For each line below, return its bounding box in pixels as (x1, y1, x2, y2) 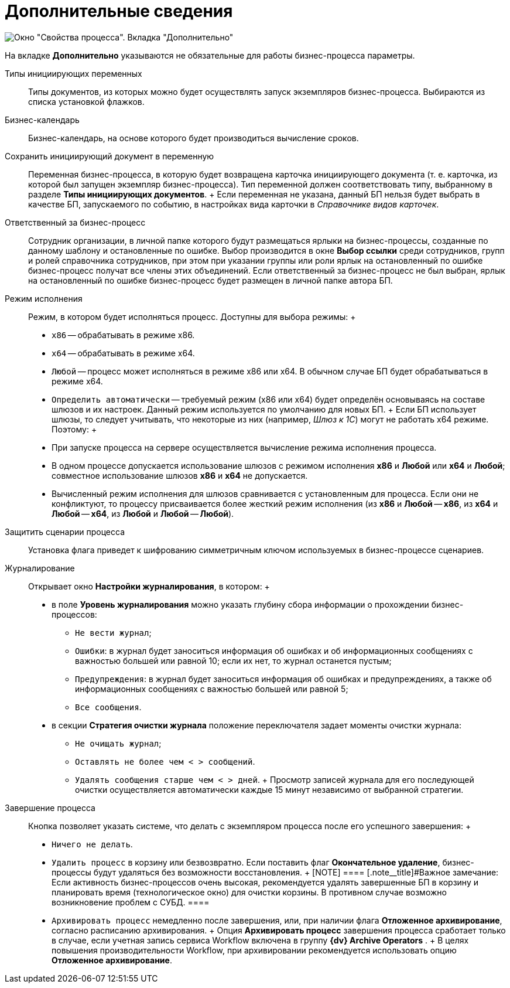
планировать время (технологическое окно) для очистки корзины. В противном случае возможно (52, 887, 447, 897)
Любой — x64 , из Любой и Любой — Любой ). (52, 508, 234, 519)
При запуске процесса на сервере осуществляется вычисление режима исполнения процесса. (52, 442, 437, 452)
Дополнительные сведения (5, 1, 233, 21)
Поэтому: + (52, 424, 97, 434)
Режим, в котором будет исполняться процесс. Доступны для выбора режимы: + (28, 311, 356, 322)
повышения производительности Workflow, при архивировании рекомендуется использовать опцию (52, 945, 457, 955)
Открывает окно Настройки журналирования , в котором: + (28, 581, 270, 591)
